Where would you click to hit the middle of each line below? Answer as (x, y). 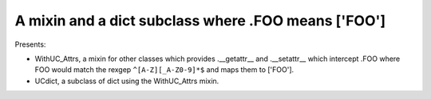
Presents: (30, 44)
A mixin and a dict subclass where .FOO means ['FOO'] (200, 21)
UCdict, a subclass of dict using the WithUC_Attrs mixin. (127, 81)
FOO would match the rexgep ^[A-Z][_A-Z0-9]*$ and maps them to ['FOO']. (164, 70)
